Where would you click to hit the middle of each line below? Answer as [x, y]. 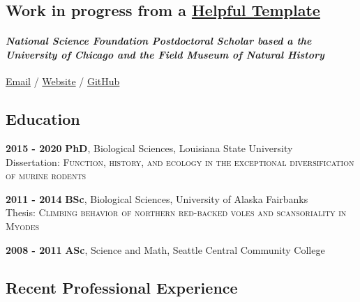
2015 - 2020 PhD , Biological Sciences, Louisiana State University [149, 148]
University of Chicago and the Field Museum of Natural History [165, 54]
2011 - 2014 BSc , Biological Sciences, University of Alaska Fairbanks [157, 198]
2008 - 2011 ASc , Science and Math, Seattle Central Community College [165, 249]
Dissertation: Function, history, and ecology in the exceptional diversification [180, 161]
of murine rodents [46, 175]
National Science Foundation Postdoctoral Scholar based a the [159, 41]
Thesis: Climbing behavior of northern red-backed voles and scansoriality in [176, 212]
